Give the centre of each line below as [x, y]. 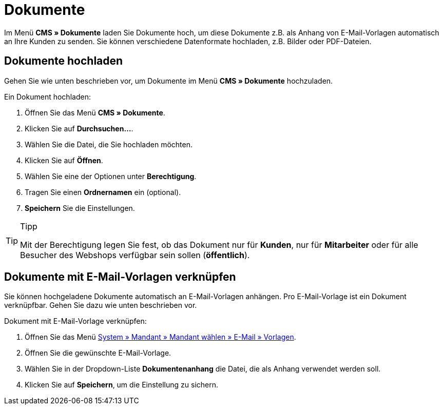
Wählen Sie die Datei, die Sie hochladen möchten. [109, 144]
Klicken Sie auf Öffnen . [64, 160]
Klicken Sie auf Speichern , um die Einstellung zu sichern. [122, 385]
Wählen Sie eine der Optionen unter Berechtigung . [111, 176]
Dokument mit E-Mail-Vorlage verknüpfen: [75, 321]
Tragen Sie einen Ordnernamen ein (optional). [103, 192]
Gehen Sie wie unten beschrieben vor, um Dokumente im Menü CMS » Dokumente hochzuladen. [169, 81]
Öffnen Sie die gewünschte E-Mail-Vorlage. [98, 353]
